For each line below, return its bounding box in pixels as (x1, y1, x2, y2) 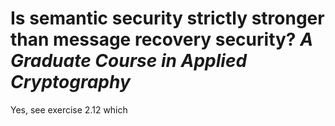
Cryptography (10, 71, 131, 94)
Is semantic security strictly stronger (10, 7, 325, 30)
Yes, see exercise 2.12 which (10, 103, 128, 116)
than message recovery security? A (10, 28, 314, 51)
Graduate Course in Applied (10, 50, 248, 72)
